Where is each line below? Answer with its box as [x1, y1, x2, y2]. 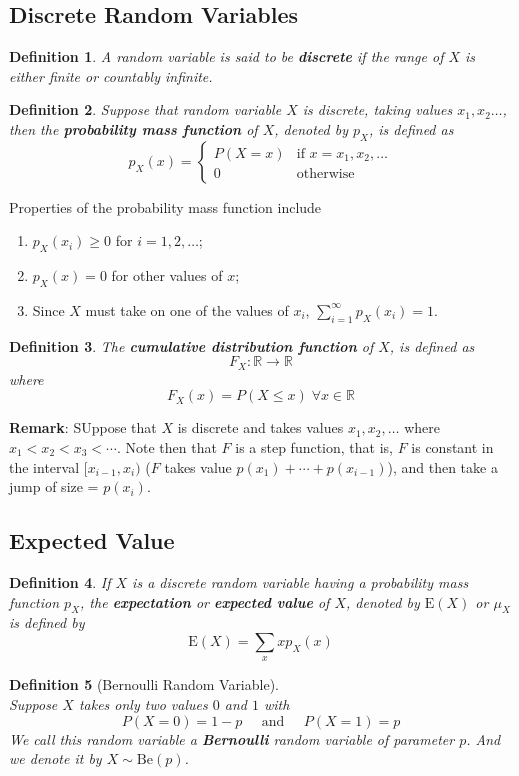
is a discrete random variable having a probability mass [132, 571, 469, 592]
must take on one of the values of [85, 299, 289, 320]
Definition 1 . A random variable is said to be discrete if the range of [9, 46, 444, 67]
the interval [9, 456, 80, 477]
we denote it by [9, 748, 102, 769]
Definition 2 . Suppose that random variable [9, 99, 282, 120]
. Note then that [116, 437, 217, 457]
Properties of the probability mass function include [9, 196, 322, 217]
